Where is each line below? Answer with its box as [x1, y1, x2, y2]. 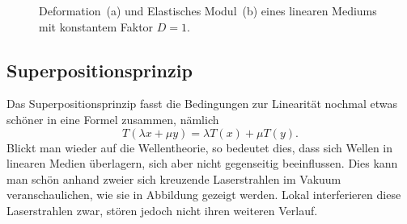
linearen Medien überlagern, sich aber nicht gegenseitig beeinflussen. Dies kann [6, 155, 398, 172]
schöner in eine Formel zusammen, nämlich [6, 110, 219, 127]
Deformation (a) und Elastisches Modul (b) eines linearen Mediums [39, 2, 377, 19]
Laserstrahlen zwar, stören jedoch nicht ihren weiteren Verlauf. [6, 201, 318, 218]
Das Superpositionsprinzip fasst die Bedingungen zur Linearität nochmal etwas [6, 95, 398, 112]
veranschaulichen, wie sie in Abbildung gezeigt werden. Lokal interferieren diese [6, 186, 401, 203]
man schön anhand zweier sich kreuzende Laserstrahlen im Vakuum [6, 170, 341, 187]
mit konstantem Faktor [39, 18, 154, 35]
